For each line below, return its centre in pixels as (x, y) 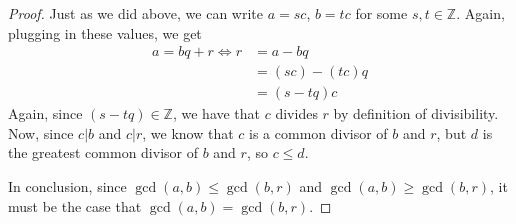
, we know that (188, 132)
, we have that (216, 113)
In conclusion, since (67, 186)
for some (381, 13)
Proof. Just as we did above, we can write (136, 13)
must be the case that (75, 205)
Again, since (45, 113)
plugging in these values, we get (105, 32)
